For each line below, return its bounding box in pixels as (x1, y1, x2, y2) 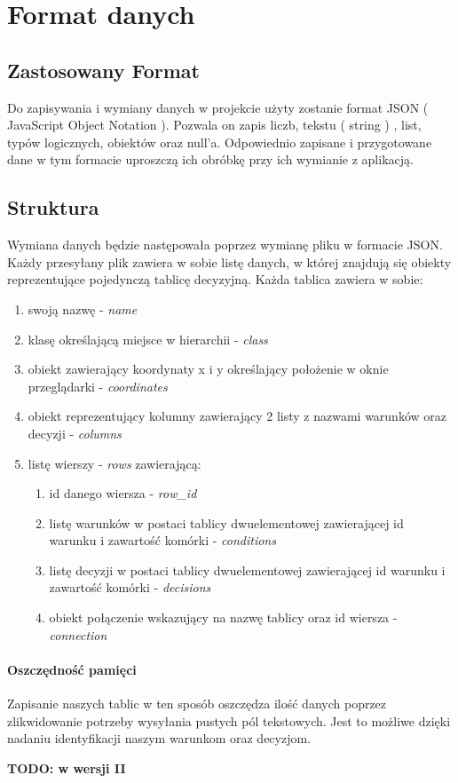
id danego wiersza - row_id (49, 484, 197, 502)
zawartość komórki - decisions (49, 578, 211, 597)
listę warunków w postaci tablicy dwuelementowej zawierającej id (49, 513, 404, 532)
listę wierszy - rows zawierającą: (28, 454, 201, 472)
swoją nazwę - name (28, 299, 138, 318)
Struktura (7, 194, 99, 221)
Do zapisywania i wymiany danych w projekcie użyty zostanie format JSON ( (7, 98, 429, 116)
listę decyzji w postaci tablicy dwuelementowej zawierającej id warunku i (49, 560, 446, 579)
